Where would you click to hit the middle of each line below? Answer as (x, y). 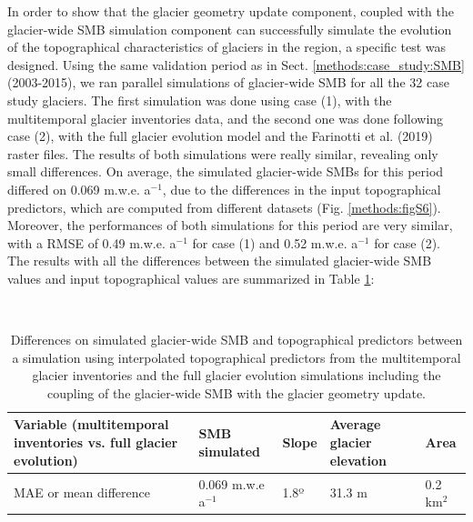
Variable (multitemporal (91, 424)
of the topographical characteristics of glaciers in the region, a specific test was (227, 47)
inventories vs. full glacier (96, 442)
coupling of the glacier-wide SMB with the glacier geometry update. (236, 392)
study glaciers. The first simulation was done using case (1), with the (200, 100)
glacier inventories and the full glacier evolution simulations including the (236, 375)
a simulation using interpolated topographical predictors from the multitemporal (236, 357)
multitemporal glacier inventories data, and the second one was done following (226, 118)
